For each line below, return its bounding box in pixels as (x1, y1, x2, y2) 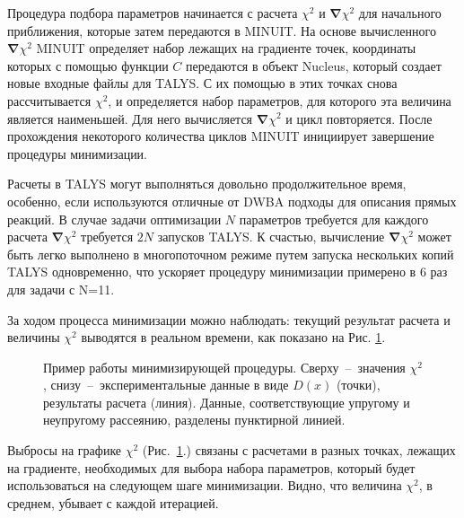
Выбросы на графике (7, 441, 122, 460)
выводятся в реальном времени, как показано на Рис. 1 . (81, 328, 386, 347)
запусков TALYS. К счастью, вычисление (157, 227, 385, 246)
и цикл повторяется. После (285, 109, 433, 127)
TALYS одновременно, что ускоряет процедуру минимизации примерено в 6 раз (7, 262, 448, 281)
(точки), (336, 375, 381, 394)
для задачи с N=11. (7, 279, 115, 298)
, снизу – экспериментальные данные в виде (43, 375, 289, 394)
